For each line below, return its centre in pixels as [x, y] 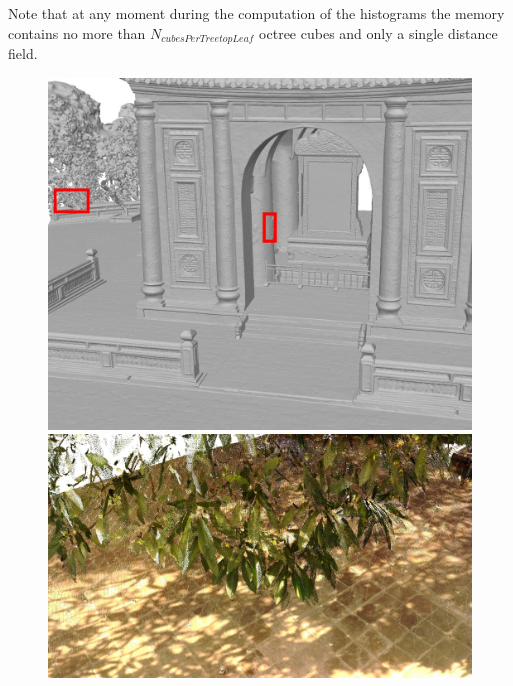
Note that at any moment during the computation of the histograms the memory [256, 13]
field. [23, 53]
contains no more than [77, 32]
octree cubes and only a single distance [378, 32]
